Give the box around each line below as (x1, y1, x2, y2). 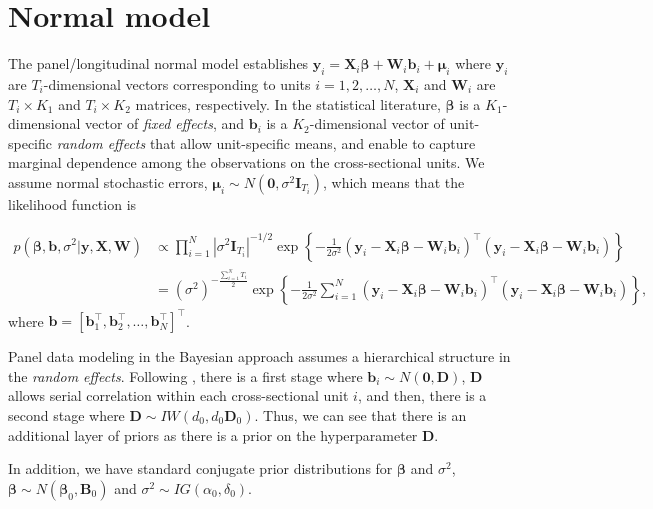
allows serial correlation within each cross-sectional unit (8, 385, 349, 406)
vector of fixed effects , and (85, 113, 245, 134)
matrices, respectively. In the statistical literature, (135, 93, 441, 114)
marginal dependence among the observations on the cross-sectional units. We (8, 152, 485, 173)
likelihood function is (8, 193, 137, 214)
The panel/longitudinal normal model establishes (8, 53, 309, 74)
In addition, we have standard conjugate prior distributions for (8, 458, 393, 479)
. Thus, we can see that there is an (254, 404, 467, 425)
